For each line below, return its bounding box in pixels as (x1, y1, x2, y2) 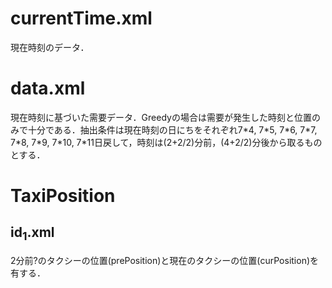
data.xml (10, 77, 86, 100)
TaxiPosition (10, 185, 116, 207)
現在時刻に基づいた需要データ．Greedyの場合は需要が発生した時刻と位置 (10, 111, 312, 123)
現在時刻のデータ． (10, 41, 90, 53)
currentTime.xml (10, 7, 153, 30)
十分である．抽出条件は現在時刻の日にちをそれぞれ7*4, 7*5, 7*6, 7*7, (27, 123, 318, 136)
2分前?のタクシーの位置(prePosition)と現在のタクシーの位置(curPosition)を (10, 255, 320, 267)
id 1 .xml (10, 224, 55, 244)
